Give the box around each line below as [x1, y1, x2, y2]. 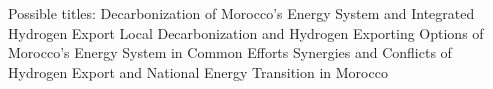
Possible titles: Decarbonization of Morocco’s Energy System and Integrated [8, 3, 475, 23]
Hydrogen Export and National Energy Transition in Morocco [8, 61, 388, 82]
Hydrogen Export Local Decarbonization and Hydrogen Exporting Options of [8, 22, 484, 43]
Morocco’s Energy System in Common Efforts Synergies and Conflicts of [8, 42, 452, 63]
